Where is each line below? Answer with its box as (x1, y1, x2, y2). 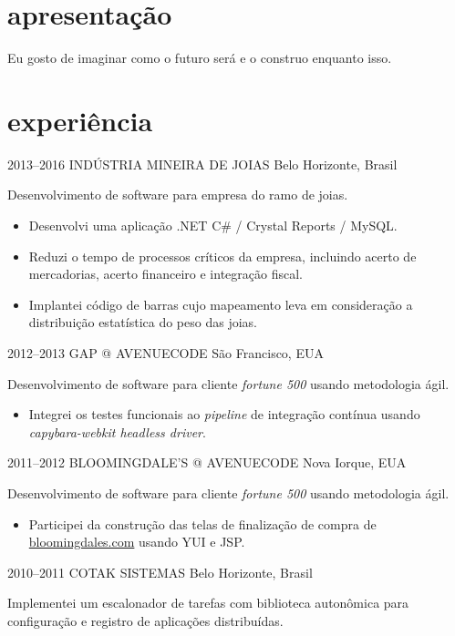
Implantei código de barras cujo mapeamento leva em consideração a (28, 294, 413, 313)
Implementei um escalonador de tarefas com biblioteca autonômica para (7, 593, 409, 612)
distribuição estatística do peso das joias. (28, 313, 257, 332)
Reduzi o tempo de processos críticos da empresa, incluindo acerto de (28, 246, 417, 265)
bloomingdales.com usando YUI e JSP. (28, 532, 245, 551)
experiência (7, 101, 153, 138)
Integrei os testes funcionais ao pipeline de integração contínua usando (28, 405, 420, 424)
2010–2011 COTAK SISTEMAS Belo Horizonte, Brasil (7, 562, 313, 581)
